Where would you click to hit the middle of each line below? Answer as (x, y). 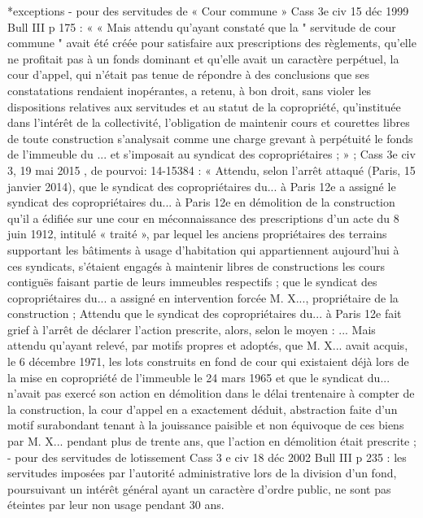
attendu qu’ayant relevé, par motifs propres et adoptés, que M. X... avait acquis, (208, 345)
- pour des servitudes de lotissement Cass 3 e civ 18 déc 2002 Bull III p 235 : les (207, 457)
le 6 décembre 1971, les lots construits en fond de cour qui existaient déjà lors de (208, 361)
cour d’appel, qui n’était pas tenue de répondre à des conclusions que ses (189, 74)
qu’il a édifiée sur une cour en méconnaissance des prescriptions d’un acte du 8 (203, 218)
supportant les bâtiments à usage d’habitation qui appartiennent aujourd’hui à (203, 249)
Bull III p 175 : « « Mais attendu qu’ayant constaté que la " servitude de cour (202, 26)
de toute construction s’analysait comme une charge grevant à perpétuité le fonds (210, 138)
